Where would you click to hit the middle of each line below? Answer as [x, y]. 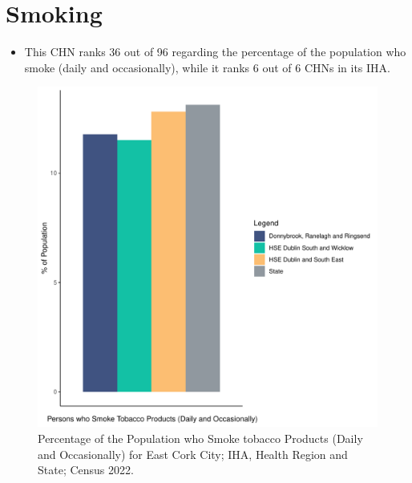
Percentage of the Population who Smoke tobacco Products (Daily [200, 438]
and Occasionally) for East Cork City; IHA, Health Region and [193, 454]
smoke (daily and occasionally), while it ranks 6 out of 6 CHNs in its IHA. [207, 67]
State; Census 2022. [86, 470]
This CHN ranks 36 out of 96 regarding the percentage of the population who [215, 52]
